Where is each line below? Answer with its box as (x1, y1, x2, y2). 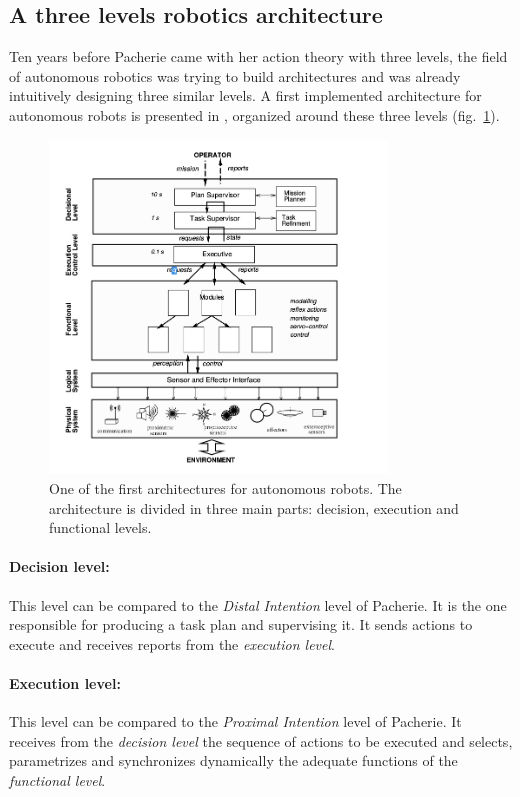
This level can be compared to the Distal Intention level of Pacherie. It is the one (9, 594, 507, 615)
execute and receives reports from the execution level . (9, 633, 335, 654)
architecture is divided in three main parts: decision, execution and (49, 497, 459, 518)
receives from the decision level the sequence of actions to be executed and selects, (9, 730, 513, 751)
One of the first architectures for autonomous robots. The (49, 478, 402, 498)
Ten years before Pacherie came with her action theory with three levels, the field (9, 46, 508, 67)
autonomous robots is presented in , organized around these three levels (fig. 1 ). (9, 104, 500, 125)
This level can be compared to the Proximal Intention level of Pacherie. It (9, 711, 462, 732)
